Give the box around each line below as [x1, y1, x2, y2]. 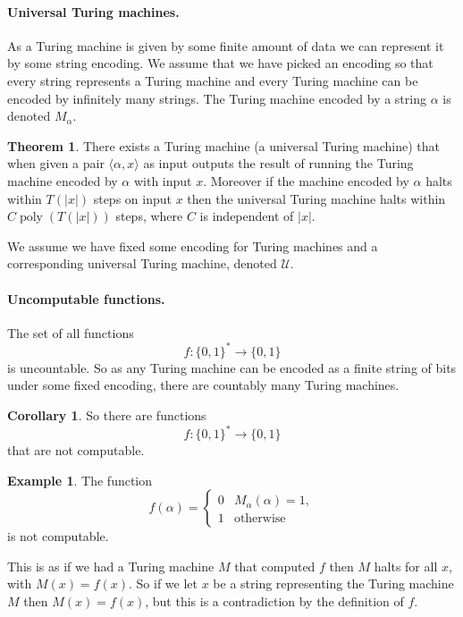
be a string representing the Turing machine [213, 574, 454, 593]
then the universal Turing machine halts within [187, 189, 446, 207]
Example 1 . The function [7, 470, 153, 489]
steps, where [115, 207, 183, 225]
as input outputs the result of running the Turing [143, 154, 414, 173]
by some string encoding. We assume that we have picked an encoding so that [7, 54, 434, 72]
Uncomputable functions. [7, 289, 165, 308]
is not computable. [7, 527, 109, 545]
